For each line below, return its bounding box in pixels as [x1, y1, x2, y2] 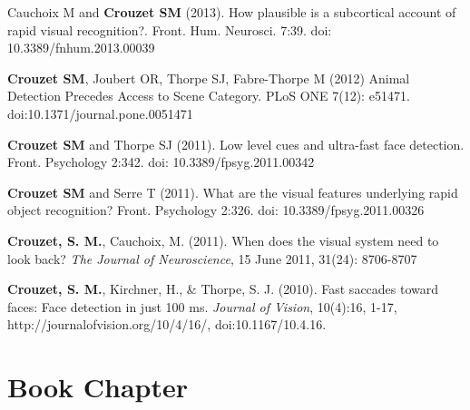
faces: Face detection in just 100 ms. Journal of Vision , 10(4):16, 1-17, [7, 297, 397, 316]
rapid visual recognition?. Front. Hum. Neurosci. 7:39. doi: [7, 20, 332, 39]
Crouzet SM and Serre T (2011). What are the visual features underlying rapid [7, 182, 458, 201]
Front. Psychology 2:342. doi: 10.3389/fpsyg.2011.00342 [7, 152, 315, 171]
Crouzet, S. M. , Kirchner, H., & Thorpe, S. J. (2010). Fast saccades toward [7, 279, 439, 298]
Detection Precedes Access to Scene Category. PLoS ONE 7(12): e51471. [7, 86, 410, 105]
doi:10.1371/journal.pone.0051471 [7, 103, 193, 122]
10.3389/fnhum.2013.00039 [7, 38, 155, 57]
